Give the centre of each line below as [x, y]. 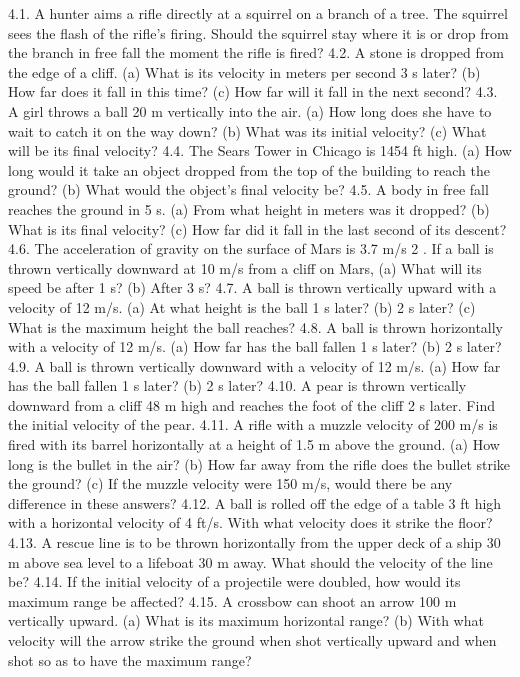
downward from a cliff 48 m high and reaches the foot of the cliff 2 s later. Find [251, 404]
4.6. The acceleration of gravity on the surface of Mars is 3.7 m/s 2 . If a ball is [251, 248]
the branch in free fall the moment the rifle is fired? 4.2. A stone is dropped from [256, 52]
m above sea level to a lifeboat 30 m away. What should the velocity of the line [250, 561]
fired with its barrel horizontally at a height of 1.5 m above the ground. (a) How [254, 444]
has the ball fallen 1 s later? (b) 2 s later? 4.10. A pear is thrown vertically [237, 385]
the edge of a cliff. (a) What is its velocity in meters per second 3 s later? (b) [244, 71]
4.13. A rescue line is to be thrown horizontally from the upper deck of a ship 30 [254, 542]
